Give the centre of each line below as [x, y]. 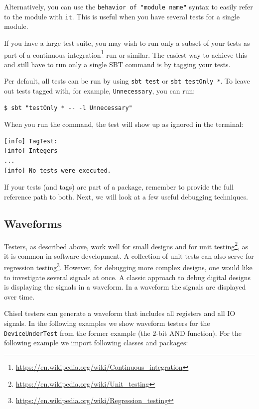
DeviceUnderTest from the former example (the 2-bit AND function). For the [123, 333]
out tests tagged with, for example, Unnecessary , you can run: [100, 91]
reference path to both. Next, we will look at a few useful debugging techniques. [126, 196]
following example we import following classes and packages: [96, 343]
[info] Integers [31, 151]
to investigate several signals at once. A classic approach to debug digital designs [127, 277]
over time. [19, 296]
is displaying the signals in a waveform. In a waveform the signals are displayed [125, 287]
